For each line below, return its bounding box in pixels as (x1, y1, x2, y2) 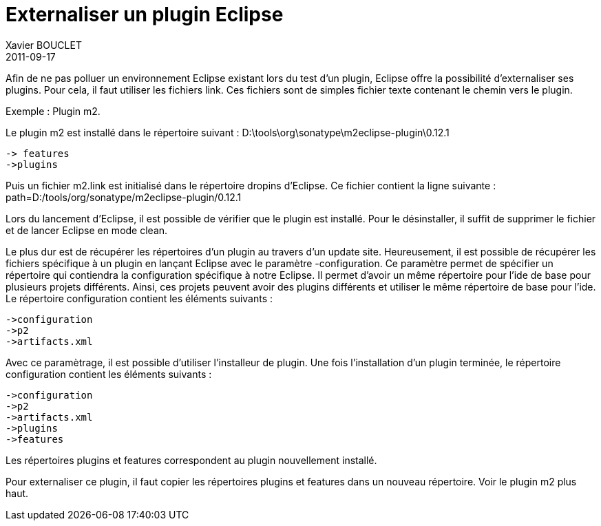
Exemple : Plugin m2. (6, 105, 101, 117)
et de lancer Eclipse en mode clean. (6, 224, 168, 236)
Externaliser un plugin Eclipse (6, 3, 284, 26)
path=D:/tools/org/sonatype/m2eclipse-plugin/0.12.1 (6, 191, 242, 203)
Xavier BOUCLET (6, 39, 82, 51)
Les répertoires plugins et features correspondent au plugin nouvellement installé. (6, 454, 377, 466)
